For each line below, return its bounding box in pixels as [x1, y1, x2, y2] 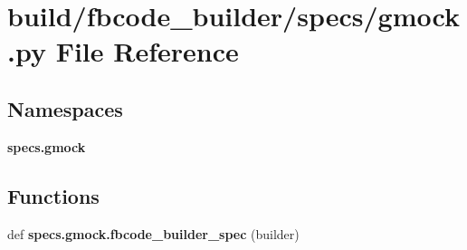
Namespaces [7, 94, 123, 122]
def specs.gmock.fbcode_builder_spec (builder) [7, 224, 300, 243]
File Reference [55, 33, 239, 70]
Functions [7, 181, 100, 209]
